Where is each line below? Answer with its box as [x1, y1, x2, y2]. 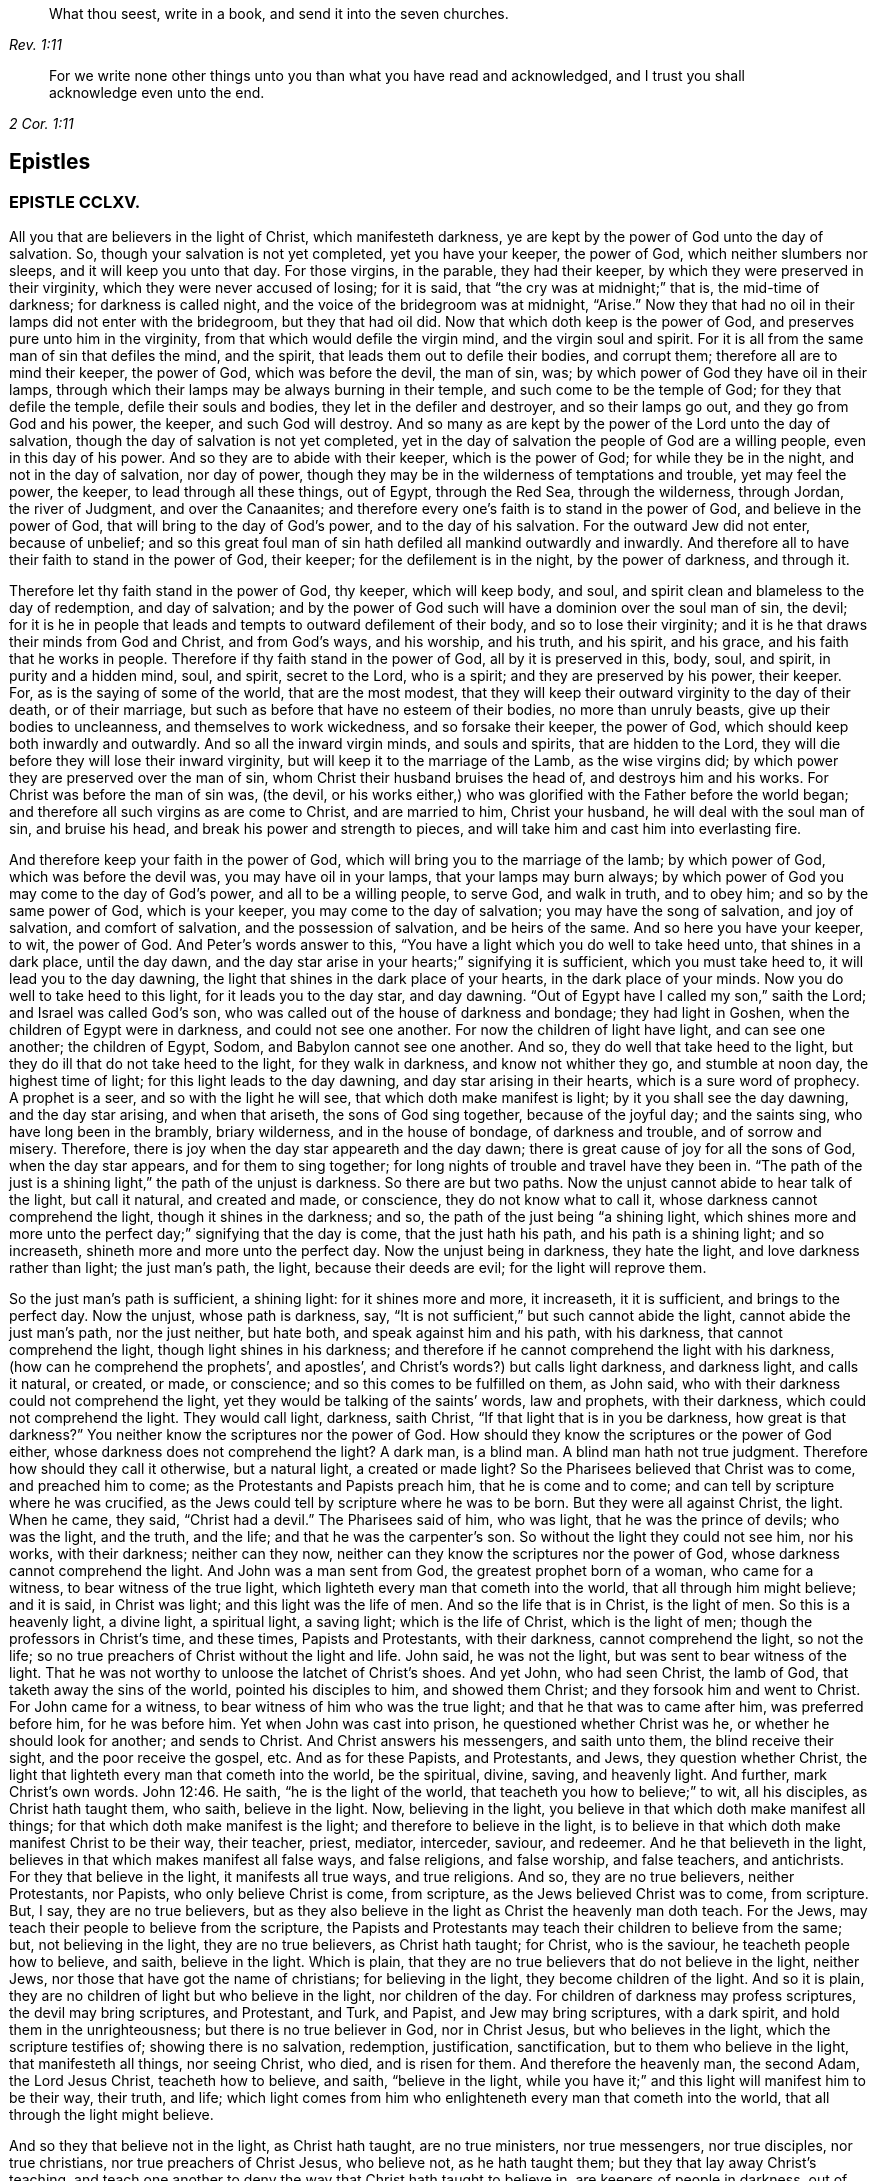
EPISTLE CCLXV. [9, 191, 141, 212]
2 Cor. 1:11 [9, 115, 74, 132]
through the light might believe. [9, 2106, 214, 2124]
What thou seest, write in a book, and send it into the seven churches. [49, 5, 509, 22]
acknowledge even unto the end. [49, 84, 265, 101]
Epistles [9, 149, 91, 175]
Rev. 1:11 [9, 36, 62, 53]
